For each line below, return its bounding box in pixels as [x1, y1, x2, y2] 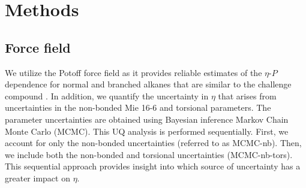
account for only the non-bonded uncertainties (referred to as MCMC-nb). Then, [5, 137, 302, 149]
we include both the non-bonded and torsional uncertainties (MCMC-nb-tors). [5, 148, 293, 160]
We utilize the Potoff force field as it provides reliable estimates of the [5, 66, 262, 78]
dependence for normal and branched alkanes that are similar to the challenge [5, 78, 292, 90]
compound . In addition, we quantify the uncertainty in [5, 89, 209, 102]
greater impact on [5, 171, 70, 184]
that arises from [218, 89, 277, 102]
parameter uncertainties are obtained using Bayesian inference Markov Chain [5, 113, 289, 125]
